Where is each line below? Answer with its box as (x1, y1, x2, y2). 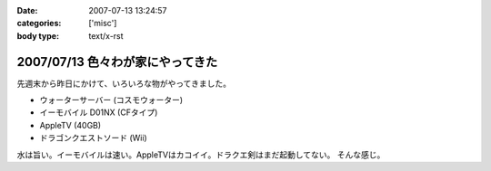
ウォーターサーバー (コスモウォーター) (39, 95, 184, 106)
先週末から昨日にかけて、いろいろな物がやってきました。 (16, 78, 232, 89)
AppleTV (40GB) (39, 119, 102, 130)
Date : (16, 5, 38, 15)
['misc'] (88, 18, 117, 29)
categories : (16, 18, 62, 29)
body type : (16, 30, 59, 41)
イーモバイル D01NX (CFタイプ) (39, 107, 158, 118)
